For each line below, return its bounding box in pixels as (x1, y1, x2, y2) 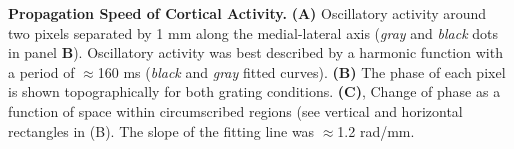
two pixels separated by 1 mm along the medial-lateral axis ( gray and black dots (8, 22, 499, 43)
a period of (8, 61, 75, 82)
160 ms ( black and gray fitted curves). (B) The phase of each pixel (97, 61, 506, 82)
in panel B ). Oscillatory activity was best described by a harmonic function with (8, 42, 503, 63)
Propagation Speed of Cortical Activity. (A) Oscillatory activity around (8, 3, 487, 23)
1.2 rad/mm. (337, 120, 415, 141)
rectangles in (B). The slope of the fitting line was (8, 120, 315, 141)
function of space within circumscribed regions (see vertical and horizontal (8, 100, 463, 121)
